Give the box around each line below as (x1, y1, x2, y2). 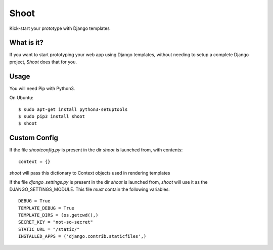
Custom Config (9, 134, 58, 142)
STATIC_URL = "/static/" (18, 226, 80, 232)
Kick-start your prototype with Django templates (9, 25, 110, 31)
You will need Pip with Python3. (9, 85, 75, 91)
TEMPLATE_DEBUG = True (18, 205, 75, 211)
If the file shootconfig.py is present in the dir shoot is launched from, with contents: (9, 147, 183, 153)
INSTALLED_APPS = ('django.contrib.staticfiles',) (18, 233, 147, 239)
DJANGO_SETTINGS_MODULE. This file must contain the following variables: (9, 186, 170, 192)
